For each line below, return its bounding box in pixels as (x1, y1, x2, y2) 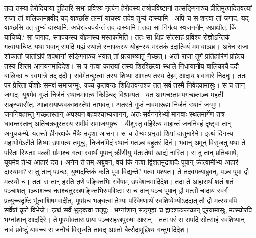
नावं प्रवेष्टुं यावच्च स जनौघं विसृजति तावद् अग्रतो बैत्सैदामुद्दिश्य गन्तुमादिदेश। (4, 224, 189, 234)
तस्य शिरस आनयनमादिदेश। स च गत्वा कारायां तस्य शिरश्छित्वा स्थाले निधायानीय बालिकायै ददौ (4, 60, 239, 71)
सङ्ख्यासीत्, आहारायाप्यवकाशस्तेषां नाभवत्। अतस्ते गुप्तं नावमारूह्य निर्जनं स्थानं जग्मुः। (4, 99, 221, 109)
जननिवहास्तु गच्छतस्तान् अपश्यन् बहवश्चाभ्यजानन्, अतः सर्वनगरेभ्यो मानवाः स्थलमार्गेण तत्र (4, 108, 225, 119)
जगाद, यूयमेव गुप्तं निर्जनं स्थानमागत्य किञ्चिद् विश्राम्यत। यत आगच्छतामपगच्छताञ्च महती (4, 89, 224, 100)
